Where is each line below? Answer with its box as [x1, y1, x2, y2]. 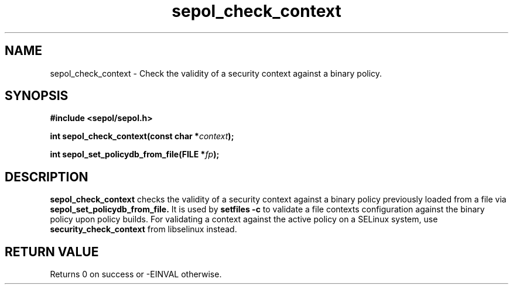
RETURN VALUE [5, 244, 99, 259]
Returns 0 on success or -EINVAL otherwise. [50, 269, 222, 280]
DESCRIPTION [5, 169, 88, 184]
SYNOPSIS [5, 88, 69, 104]
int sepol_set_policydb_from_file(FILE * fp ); [50, 149, 220, 160]
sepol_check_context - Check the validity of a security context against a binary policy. [50, 68, 382, 78]
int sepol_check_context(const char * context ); [50, 131, 234, 142]
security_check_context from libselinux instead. [50, 224, 237, 235]
